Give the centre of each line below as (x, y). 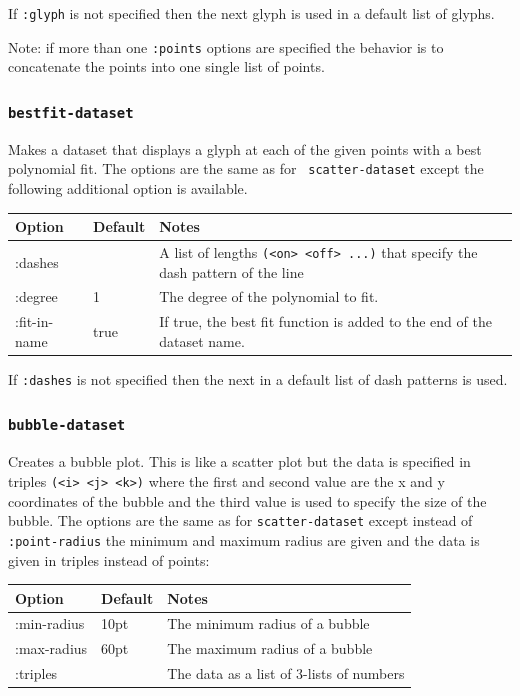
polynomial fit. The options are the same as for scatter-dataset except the (246, 168)
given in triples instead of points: (109, 559)
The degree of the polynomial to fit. (269, 296)
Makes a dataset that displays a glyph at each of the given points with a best (245, 148)
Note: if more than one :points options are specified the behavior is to (226, 46)
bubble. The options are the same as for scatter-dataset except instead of (240, 520)
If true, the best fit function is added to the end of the (325, 321)
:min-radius (50, 623)
